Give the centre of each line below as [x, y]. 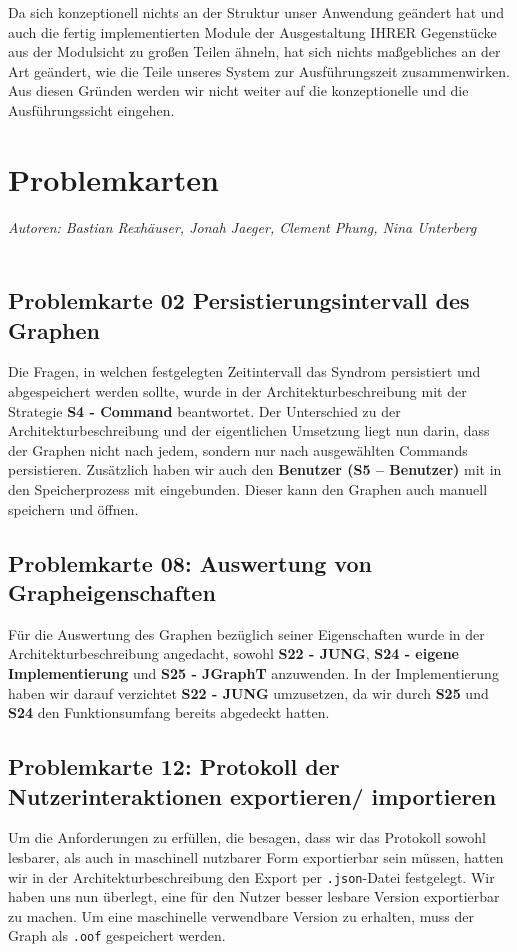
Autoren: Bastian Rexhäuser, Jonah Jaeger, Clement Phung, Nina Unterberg [242, 226]
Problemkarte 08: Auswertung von [190, 562]
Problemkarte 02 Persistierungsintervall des [239, 300]
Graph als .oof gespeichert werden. [117, 935]
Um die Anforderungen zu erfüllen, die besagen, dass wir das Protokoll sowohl [247, 837]
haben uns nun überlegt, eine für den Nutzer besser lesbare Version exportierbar [254, 896]
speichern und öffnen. [73, 508]
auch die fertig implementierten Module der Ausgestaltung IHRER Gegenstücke [252, 31]
